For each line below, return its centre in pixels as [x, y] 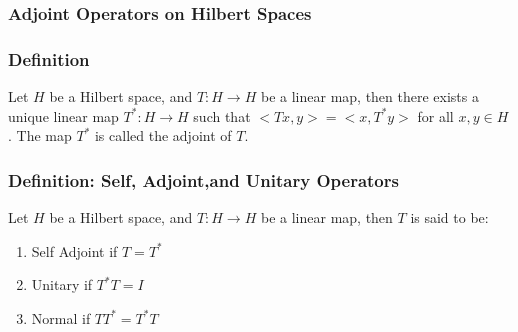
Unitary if [62, 284]
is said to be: [449, 217]
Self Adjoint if [74, 250]
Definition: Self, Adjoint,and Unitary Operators [203, 179]
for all [435, 115]
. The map [40, 135]
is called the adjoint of [163, 135]
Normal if [61, 317]
